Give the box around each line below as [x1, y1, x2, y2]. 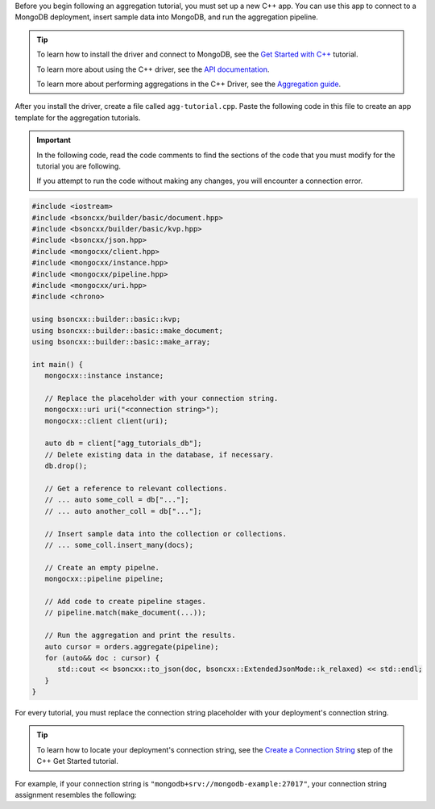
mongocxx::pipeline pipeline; [44, 574, 164, 584]
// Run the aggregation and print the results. [44, 631, 237, 640]
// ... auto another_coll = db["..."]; [44, 507, 202, 515]
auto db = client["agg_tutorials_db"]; [44, 439, 202, 448]
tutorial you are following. [36, 161, 121, 171]
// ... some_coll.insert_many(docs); [44, 540, 193, 549]
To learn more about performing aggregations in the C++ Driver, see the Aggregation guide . [36, 79, 342, 89]
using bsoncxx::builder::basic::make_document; [31, 326, 223, 335]
